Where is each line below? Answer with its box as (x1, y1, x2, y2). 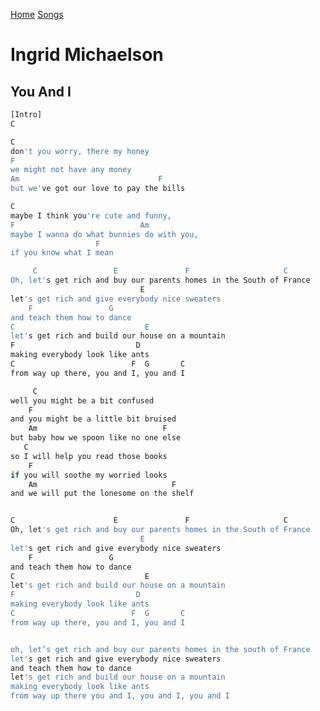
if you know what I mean (10, 248, 114, 258)
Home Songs (10, 9, 64, 20)
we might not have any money (10, 165, 132, 175)
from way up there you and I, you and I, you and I (10, 691, 230, 701)
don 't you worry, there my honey (10, 146, 150, 156)
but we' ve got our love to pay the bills (10, 184, 186, 194)
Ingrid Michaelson (10, 44, 164, 66)
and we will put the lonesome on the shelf (10, 489, 195, 499)
